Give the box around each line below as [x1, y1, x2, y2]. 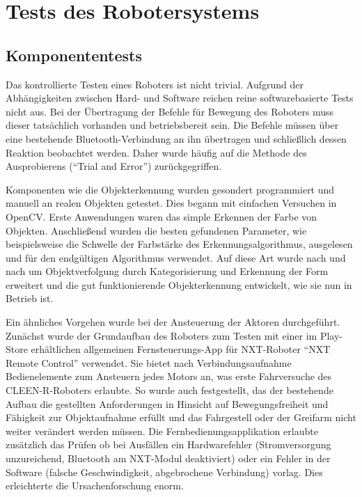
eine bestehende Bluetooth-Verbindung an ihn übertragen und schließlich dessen [6, 131, 347, 145]
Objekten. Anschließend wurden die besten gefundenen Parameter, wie [6, 223, 307, 237]
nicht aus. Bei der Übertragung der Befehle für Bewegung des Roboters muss [6, 104, 334, 118]
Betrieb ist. [6, 291, 54, 306]
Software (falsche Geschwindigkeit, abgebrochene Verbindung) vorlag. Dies [6, 464, 323, 479]
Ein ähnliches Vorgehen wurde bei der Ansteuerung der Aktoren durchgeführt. [6, 315, 340, 329]
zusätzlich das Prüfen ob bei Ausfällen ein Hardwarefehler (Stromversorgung [6, 437, 331, 452]
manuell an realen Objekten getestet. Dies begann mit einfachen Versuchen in [6, 196, 337, 210]
